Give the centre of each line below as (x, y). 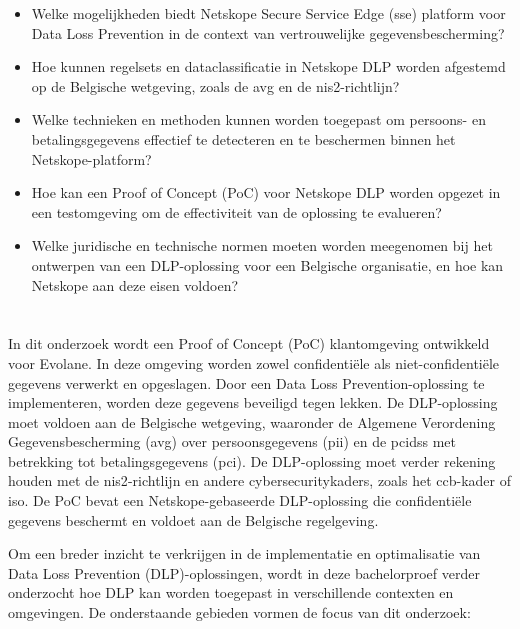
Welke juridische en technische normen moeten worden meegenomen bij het (262, 245)
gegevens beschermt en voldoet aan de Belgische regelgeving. (193, 519)
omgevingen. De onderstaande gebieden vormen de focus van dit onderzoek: (239, 612)
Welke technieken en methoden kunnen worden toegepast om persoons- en (258, 119)
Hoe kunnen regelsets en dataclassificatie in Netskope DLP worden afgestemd (268, 66)
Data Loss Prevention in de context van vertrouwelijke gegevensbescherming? (268, 32)
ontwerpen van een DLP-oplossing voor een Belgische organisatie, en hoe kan (267, 264)
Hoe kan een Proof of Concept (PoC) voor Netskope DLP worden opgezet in (266, 192)
